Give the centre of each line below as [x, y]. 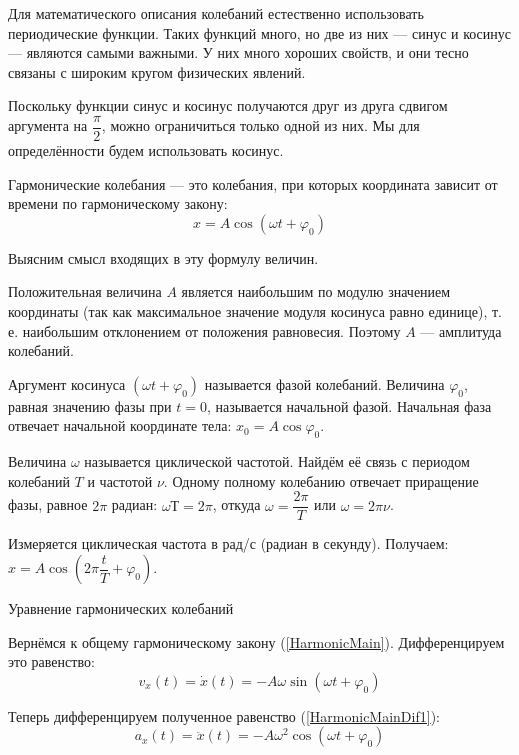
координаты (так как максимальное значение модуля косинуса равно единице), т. [255, 311]
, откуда [236, 504]
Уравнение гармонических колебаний [121, 608]
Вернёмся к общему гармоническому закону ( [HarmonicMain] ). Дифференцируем [256, 641]
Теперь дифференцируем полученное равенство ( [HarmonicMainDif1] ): [224, 715]
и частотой [120, 480]
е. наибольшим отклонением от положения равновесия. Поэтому [204, 330]
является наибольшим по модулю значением [316, 291]
